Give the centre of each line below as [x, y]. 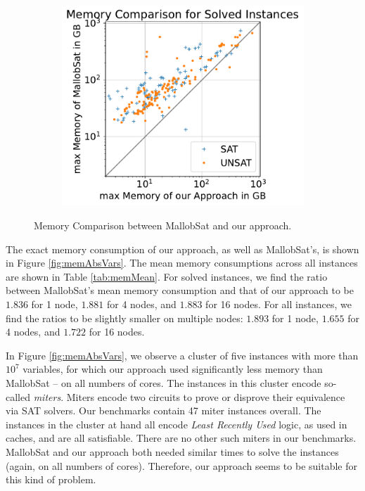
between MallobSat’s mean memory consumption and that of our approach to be [180, 290]
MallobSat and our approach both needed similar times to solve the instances [172, 451]
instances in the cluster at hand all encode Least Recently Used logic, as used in [177, 424]
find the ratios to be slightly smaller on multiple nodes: [124, 318]
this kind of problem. [51, 479]
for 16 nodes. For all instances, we [278, 304]
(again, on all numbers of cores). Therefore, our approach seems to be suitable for [181, 465]
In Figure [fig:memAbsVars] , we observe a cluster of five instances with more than [182, 355]
